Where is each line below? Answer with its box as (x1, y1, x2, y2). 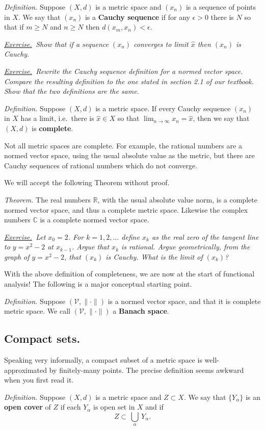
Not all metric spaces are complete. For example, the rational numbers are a (4, 140, 242, 150)
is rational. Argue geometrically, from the (121, 241, 250, 252)
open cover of (4, 401, 51, 412)
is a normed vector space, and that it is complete (108, 295, 261, 306)
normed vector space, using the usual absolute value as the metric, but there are (4, 150, 255, 161)
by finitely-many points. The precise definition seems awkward (49, 364, 244, 375)
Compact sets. (4, 331, 81, 346)
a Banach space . (113, 306, 169, 316)
